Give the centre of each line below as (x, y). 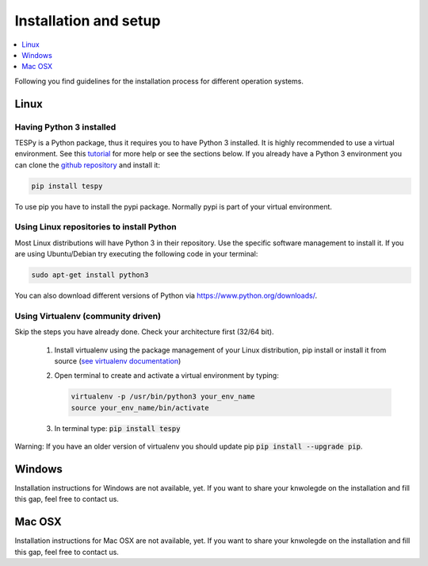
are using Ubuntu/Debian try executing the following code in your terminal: (136, 254)
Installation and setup (88, 21)
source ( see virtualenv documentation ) (118, 361)
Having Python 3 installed (65, 127)
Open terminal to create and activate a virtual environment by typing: (166, 375)
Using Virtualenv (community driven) (88, 316)
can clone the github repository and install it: (87, 165)
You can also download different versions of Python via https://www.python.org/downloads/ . (166, 296)
